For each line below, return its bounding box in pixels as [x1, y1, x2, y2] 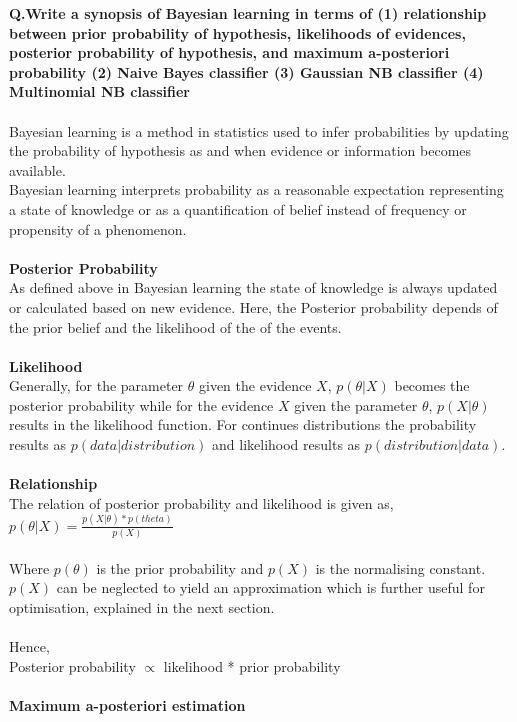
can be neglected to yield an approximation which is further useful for [56, 577, 485, 598]
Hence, [9, 636, 50, 657]
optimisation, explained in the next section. [9, 596, 275, 617]
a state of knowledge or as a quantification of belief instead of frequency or [9, 198, 467, 219]
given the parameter [294, 394, 418, 415]
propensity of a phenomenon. [9, 218, 187, 239]
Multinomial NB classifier [9, 81, 190, 102]
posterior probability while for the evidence [9, 394, 274, 415]
